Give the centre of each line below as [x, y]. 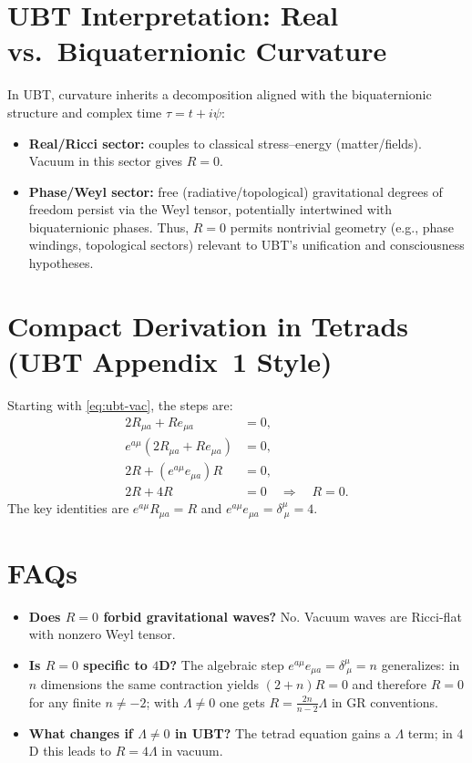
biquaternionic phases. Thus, [109, 227]
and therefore [389, 684]
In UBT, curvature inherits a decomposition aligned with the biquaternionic [220, 94]
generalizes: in [421, 664]
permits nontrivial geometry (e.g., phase [342, 227]
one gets [242, 701]
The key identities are [68, 508]
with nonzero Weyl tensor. [102, 634]
